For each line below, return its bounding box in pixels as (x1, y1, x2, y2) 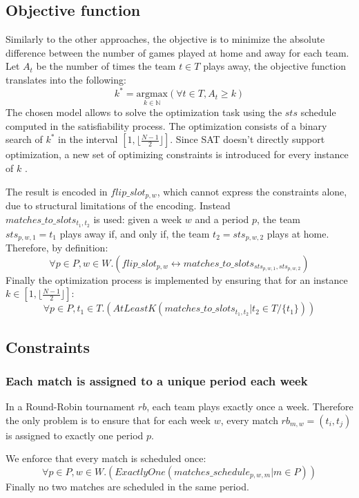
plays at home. (266, 226, 329, 240)
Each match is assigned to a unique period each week (6, 372, 308, 389)
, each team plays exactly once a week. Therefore (146, 399, 353, 414)
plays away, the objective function (203, 59, 347, 73)
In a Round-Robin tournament (6, 399, 135, 414)
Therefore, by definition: (6, 240, 108, 255)
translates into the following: (6, 72, 126, 86)
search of (6, 132, 43, 146)
